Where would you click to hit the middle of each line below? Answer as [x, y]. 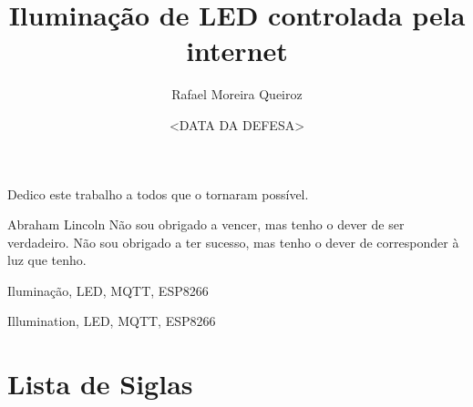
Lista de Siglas [100, 384]
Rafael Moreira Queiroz [237, 94]
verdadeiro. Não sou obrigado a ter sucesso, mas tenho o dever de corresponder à [233, 242]
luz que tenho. [47, 260]
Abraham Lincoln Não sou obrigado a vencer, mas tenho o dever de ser [206, 224]
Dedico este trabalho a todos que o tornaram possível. [158, 193]
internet [237, 51]
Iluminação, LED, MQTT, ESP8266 [108, 290]
